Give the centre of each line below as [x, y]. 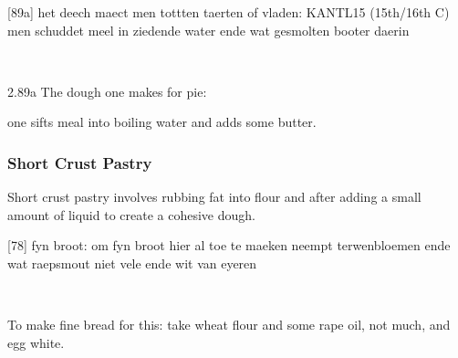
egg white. [36, 342]
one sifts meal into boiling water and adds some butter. [162, 122]
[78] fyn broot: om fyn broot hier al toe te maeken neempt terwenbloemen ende [229, 245]
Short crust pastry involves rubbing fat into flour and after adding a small [214, 197]
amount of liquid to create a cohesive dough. [131, 214]
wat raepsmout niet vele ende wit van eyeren [132, 263]
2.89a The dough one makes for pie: [107, 91]
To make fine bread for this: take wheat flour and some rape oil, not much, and [229, 325]
